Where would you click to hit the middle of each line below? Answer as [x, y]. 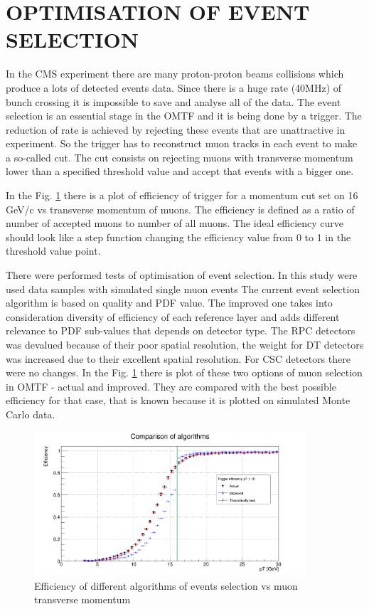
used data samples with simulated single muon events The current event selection [183, 288]
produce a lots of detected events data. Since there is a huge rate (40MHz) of [174, 87]
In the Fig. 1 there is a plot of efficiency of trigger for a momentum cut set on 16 [182, 195]
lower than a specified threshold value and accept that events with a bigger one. [180, 171]
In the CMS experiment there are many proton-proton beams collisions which [175, 74]
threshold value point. [53, 251]
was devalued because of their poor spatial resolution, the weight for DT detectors [185, 344]
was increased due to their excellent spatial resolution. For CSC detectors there [178, 358]
